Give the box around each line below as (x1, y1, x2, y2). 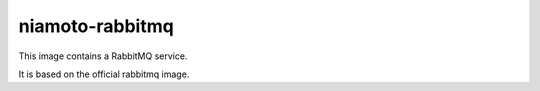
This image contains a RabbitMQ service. (18, 50, 188, 62)
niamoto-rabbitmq (18, 15, 174, 37)
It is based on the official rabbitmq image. (18, 68, 190, 80)
